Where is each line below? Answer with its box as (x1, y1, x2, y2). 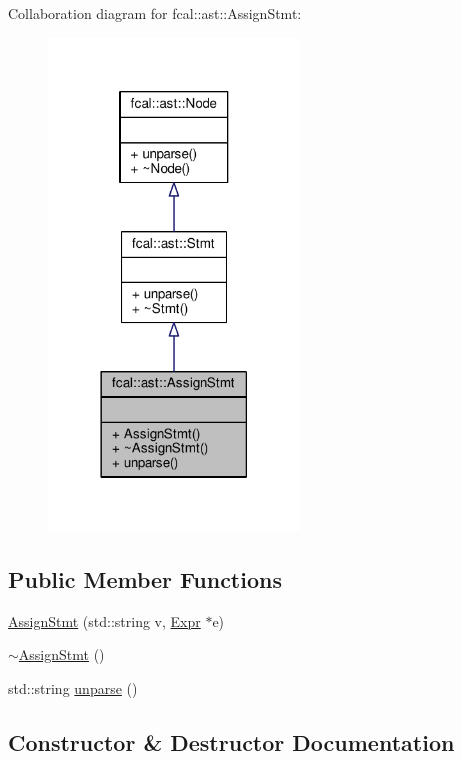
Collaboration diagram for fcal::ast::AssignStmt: (8, 3, 302, 23)
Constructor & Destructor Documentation (8, 726, 455, 757)
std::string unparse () (8, 677, 138, 698)
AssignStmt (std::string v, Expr (8, 610, 201, 631)
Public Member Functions (8, 563, 282, 594)
